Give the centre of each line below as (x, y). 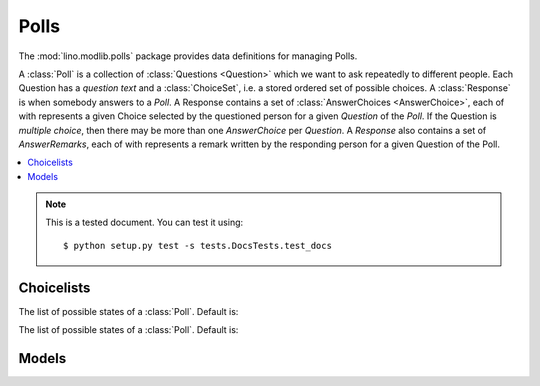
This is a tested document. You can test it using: (144, 222)
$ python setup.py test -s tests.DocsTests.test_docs (197, 245)
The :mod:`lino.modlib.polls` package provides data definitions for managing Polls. (188, 56)
